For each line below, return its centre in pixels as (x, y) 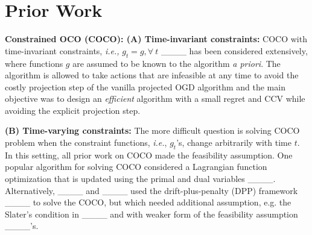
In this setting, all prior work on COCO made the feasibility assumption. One (149, 155)
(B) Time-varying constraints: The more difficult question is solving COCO (152, 130)
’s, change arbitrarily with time (234, 143)
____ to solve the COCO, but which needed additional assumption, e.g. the (148, 202)
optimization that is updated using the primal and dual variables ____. (140, 179)
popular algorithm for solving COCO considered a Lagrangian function (136, 167)
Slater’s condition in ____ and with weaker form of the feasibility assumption (151, 214)
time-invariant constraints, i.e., (62, 50)
